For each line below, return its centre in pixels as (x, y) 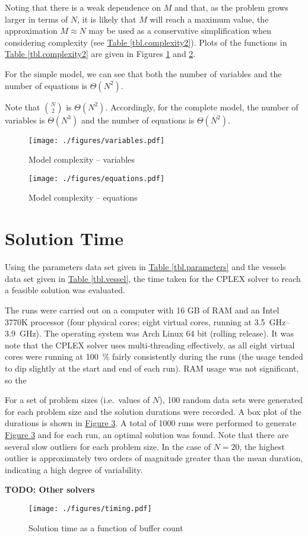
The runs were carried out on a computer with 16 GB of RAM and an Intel (142, 310)
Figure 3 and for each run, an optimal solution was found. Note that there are (147, 434)
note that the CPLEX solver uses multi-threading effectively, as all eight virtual (150, 345)
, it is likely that (107, 19)
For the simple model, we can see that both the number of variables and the (143, 73)
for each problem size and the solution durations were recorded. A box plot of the (153, 411)
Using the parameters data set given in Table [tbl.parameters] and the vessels (145, 267)
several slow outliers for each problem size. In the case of (108, 446)
